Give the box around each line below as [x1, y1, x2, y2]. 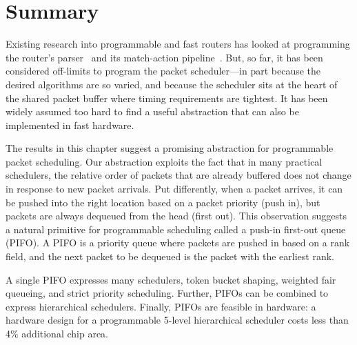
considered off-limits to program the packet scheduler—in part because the [6, 63, 321, 78]
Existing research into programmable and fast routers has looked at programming [6, 37, 350, 51]
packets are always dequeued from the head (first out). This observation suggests [6, 208, 347, 223]
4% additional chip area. [6, 326, 109, 340]
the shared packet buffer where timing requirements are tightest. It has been [6, 90, 328, 105]
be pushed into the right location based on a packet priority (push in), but [6, 195, 320, 209]
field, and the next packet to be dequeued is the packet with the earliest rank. [6, 249, 334, 264]
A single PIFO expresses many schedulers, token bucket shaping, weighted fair [6, 272, 336, 286]
